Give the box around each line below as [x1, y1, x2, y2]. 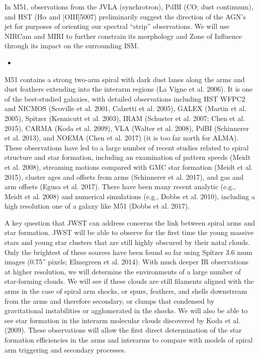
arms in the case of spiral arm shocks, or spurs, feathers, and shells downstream [4, 286, 247, 296]
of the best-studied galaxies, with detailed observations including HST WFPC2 [4, 93, 246, 104]
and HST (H [4, 11, 43, 21]
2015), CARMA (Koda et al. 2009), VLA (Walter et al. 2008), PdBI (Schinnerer [4, 122, 249, 133]
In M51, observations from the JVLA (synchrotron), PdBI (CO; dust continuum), [4, 1, 254, 11]
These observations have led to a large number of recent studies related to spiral [4, 142, 249, 152]
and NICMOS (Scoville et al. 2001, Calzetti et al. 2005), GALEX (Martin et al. [4, 103, 247, 114]
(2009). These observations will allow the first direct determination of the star [4, 325, 242, 335]
